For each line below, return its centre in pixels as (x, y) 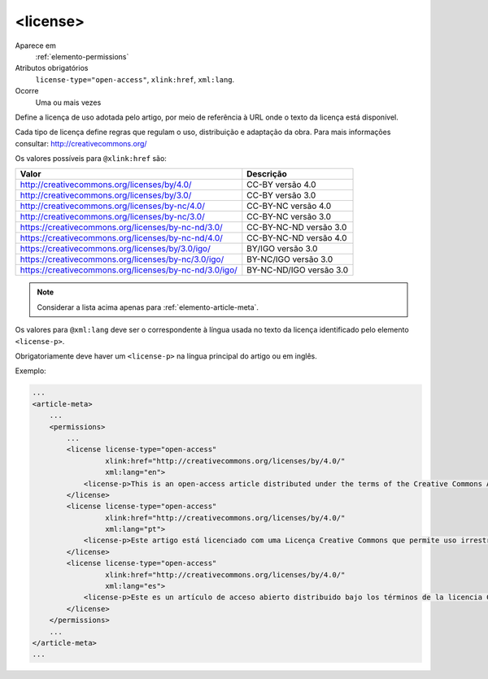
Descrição (267, 174)
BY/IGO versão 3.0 (282, 249)
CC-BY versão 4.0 (281, 185)
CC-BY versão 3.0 (281, 195)
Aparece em (35, 46)
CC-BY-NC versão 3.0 (289, 217)
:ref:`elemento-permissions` (82, 56)
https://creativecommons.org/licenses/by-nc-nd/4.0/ (122, 238)
